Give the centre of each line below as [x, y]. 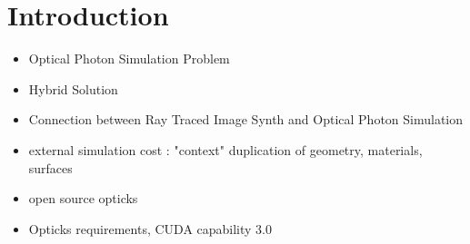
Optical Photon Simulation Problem [129, 59]
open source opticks [83, 198]
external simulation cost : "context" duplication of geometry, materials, [225, 149]
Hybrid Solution [73, 88]
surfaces [50, 167]
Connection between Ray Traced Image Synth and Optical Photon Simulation [246, 119]
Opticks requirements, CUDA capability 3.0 [150, 228]
